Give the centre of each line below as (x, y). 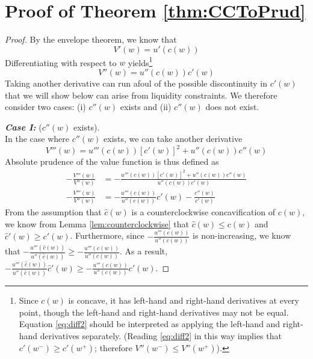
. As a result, (144, 251)
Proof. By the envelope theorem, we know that (91, 39)
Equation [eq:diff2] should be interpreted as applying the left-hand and (150, 324)
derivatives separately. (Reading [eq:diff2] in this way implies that (161, 336)
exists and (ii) (146, 107)
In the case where (37, 139)
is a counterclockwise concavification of (203, 212)
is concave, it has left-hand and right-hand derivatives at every (184, 300)
